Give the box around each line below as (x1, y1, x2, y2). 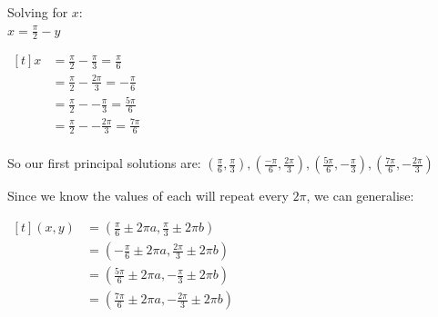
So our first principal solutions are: (7, 154, 201, 173)
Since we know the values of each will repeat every (7, 186, 289, 205)
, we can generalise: (306, 186, 414, 205)
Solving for (7, 3, 68, 21)
